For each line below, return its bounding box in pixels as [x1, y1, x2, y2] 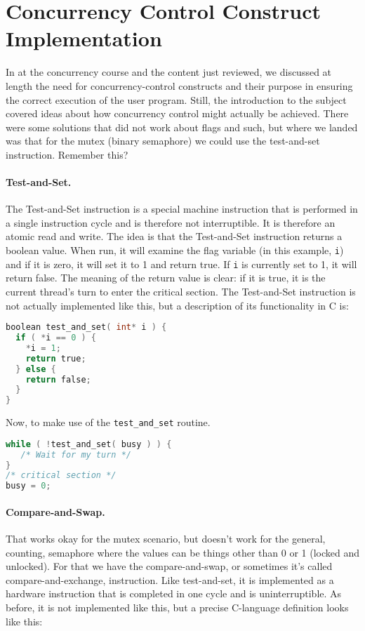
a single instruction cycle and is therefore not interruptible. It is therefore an [6, 215, 336, 230]
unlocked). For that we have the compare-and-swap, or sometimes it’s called [6, 559, 333, 573]
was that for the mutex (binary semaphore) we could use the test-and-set [6, 133, 320, 148]
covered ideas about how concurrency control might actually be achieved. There [6, 106, 349, 121]
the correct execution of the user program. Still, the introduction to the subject [6, 92, 347, 107]
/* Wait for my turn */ [20, 449, 131, 460]
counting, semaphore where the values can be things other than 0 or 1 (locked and [6, 545, 359, 559]
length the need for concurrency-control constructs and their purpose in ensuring [6, 78, 353, 93]
